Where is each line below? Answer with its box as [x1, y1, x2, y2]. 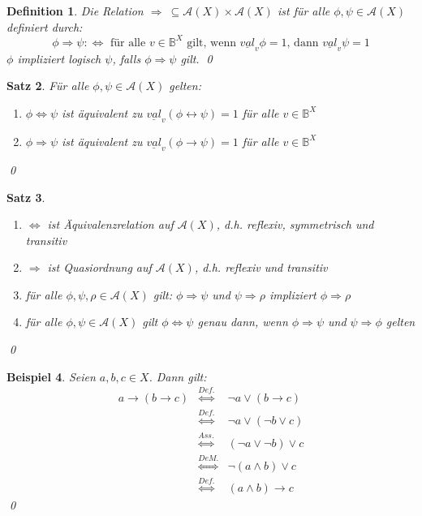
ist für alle [277, 2, 330, 19]
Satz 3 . [6, 188, 45, 205]
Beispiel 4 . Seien [6, 368, 96, 385]
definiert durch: [6, 18, 83, 35]
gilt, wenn [187, 37, 236, 49]
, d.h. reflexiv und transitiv [194, 259, 328, 276]
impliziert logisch [17, 49, 101, 67]
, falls [112, 49, 141, 67]
